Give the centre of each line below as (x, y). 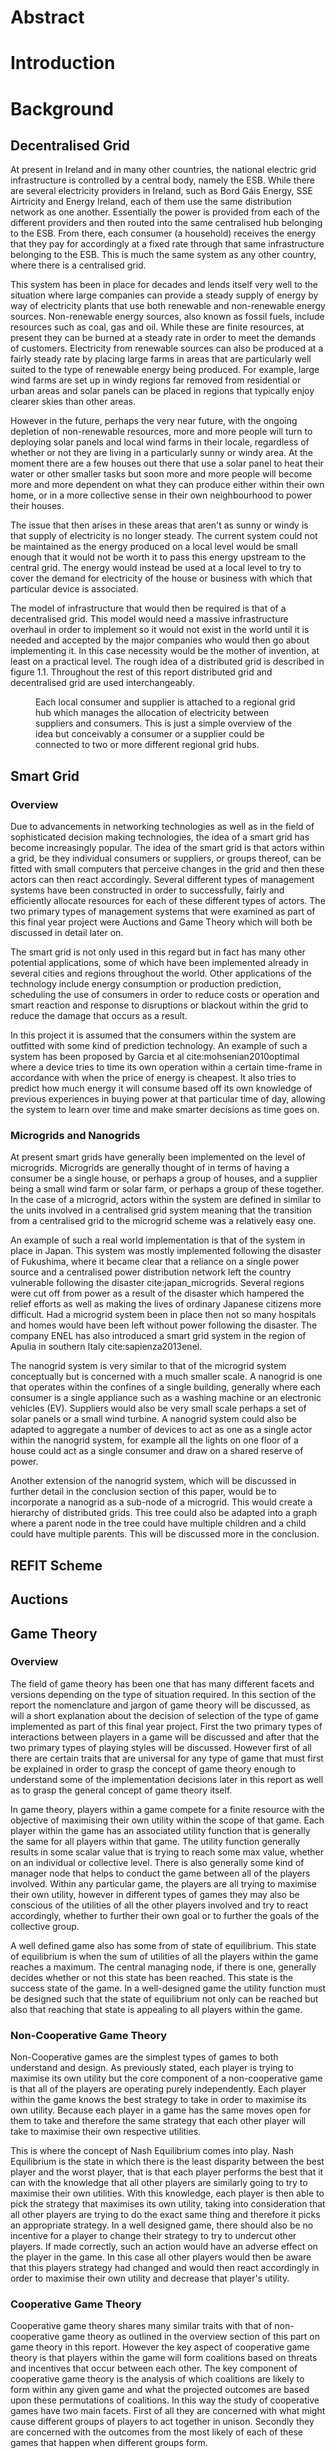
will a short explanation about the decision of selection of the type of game (164, 1715)
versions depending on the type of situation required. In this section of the (163, 1694)
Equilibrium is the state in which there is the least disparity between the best (167, 2162)
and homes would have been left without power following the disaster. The (164, 1325)
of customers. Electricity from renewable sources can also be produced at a (167, 348)
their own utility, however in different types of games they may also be (155, 1894)
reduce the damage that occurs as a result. (99, 1016)
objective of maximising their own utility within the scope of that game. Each (167, 1820)
